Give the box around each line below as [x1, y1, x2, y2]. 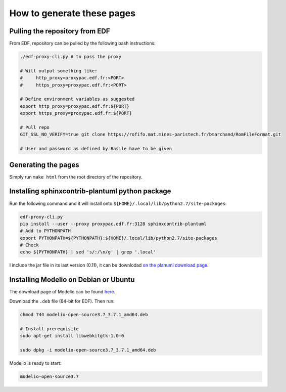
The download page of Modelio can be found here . [9, 289, 116, 295]
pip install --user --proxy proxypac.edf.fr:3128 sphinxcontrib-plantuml [20, 221, 207, 227]
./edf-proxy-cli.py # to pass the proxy [20, 54, 121, 60]
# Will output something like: [20, 68, 98, 73]
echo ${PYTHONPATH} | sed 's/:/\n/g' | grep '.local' [20, 249, 156, 255]
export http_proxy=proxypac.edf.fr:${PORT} [20, 103, 130, 109]
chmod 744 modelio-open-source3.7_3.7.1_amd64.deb [20, 312, 149, 317]
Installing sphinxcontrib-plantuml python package [9, 187, 171, 196]
